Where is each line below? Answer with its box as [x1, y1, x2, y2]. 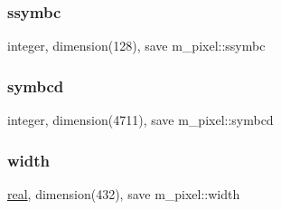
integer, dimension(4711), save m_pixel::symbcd [7, 110, 274, 129]
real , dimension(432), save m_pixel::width [7, 184, 240, 203]
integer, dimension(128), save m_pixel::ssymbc [7, 36, 266, 55]
